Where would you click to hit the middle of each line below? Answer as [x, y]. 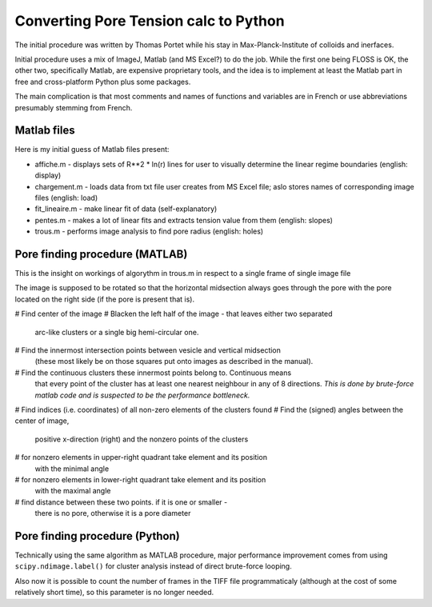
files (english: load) [66, 198]
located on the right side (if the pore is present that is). [105, 299]
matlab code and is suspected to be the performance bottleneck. [142, 395]
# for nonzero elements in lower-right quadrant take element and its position [140, 479]
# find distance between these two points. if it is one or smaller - [121, 502]
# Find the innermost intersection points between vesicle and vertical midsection [148, 350]
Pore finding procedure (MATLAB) [101, 254]
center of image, [42, 421]
